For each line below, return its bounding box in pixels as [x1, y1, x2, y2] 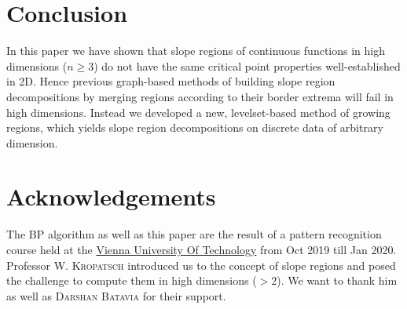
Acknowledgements [6, 180, 216, 213]
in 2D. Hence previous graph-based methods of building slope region [6, 73, 335, 89]
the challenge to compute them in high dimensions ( [6, 272, 257, 289]
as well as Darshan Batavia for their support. [6, 287, 226, 304]
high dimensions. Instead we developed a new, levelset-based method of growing [6, 104, 390, 120]
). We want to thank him [277, 272, 398, 289]
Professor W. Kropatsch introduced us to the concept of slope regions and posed [6, 256, 396, 273]
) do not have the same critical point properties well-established [93, 57, 401, 74]
